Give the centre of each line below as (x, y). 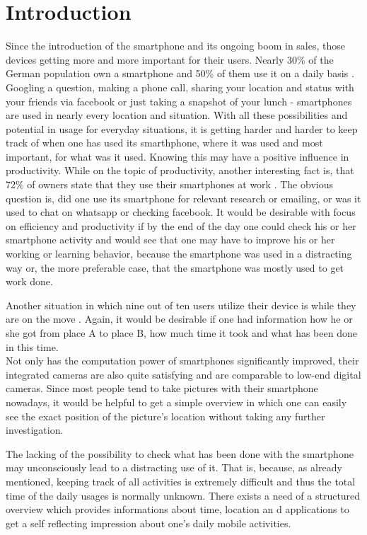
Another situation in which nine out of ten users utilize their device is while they (181, 305)
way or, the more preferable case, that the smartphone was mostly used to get (175, 267)
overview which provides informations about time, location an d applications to (177, 509)
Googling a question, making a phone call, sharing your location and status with (180, 87)
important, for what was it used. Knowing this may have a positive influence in (177, 156)
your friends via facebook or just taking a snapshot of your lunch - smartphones (179, 101)
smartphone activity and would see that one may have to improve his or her (170, 240)
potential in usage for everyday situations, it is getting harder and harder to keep (182, 128)
